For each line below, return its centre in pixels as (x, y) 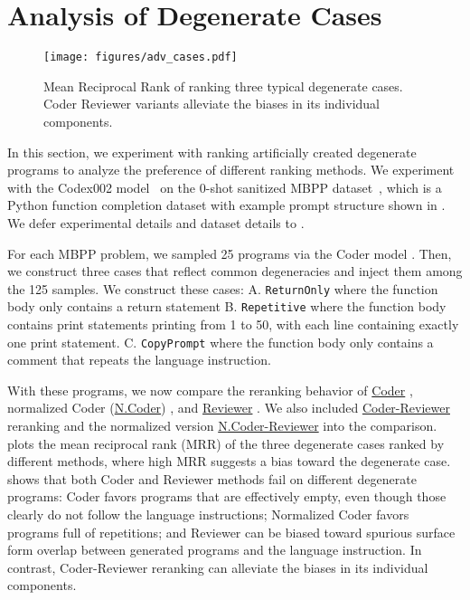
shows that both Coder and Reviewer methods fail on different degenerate (212, 478)
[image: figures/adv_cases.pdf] (141, 57)
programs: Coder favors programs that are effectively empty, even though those (227, 496)
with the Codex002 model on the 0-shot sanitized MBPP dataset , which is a (225, 187)
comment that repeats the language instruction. (139, 360)
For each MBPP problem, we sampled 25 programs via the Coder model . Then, (230, 253)
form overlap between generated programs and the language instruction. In (215, 550)
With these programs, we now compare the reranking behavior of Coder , (210, 390)
